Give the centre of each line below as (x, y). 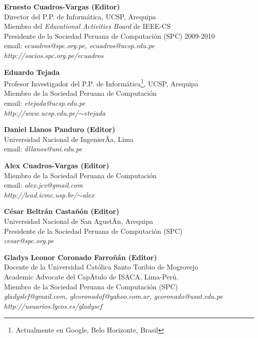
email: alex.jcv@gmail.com (43, 185)
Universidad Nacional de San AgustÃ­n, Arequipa (79, 221)
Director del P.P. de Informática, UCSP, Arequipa (80, 16)
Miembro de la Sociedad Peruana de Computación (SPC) (91, 286)
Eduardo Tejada (32, 72)
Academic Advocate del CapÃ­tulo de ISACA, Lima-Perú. (91, 276)
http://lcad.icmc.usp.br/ (41, 194)
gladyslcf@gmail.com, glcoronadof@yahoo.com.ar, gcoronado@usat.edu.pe (114, 296)
